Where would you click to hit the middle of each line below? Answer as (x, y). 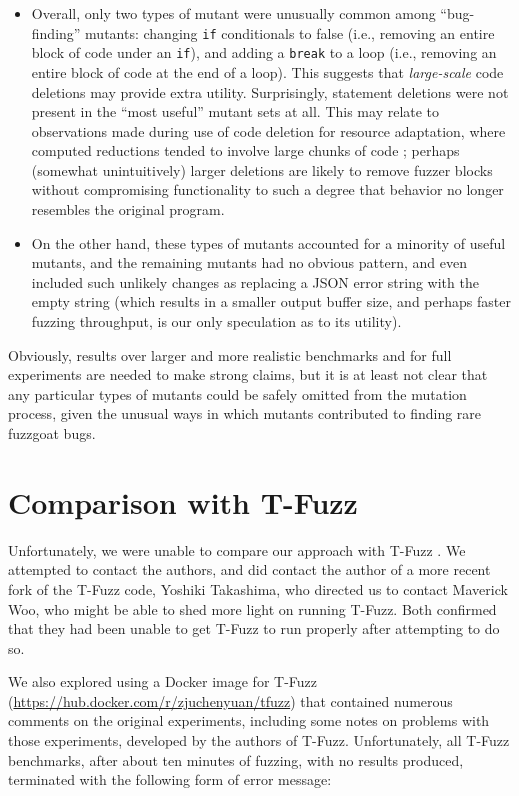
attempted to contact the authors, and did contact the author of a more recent (249, 569)
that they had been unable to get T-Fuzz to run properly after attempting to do (254, 628)
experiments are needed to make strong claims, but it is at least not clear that (248, 374)
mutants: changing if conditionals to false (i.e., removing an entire (290, 32)
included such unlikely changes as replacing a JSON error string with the (255, 281)
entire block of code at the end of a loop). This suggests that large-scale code (267, 71)
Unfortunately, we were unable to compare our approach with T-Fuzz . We (237, 549)
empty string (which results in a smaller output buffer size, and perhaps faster (271, 301)
